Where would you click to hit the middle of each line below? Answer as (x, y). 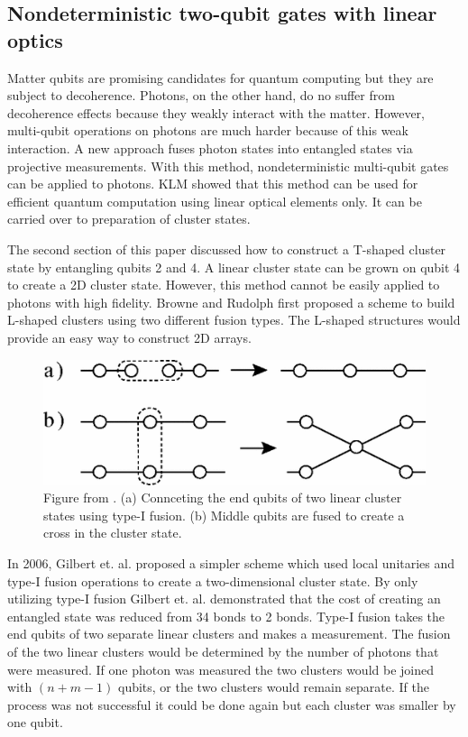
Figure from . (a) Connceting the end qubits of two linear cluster (223, 497)
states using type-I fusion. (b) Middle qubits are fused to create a (224, 515)
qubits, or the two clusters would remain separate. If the (273, 687)
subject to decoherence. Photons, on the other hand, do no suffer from (201, 95)
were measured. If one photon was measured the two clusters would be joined (220, 669)
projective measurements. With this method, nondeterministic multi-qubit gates (228, 166)
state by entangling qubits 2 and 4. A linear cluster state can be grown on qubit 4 (234, 267)
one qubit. (35, 722)
